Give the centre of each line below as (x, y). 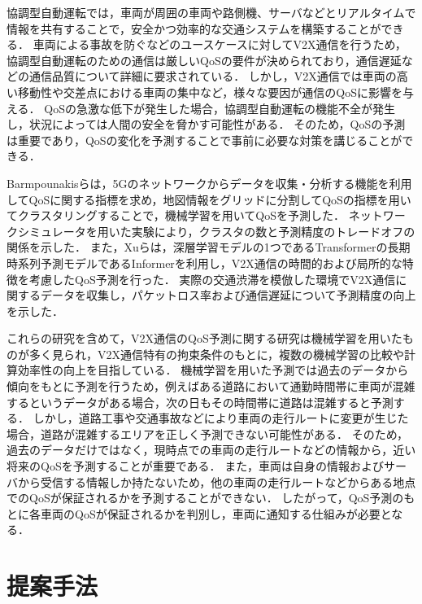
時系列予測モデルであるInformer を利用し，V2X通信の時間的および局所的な (204, 263)
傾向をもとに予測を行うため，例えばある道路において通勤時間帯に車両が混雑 (211, 386)
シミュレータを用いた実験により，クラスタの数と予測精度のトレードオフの (216, 231)
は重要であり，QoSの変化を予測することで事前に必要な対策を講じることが (204, 140)
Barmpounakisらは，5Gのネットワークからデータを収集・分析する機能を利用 (209, 183)
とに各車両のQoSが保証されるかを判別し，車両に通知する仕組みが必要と (199, 513)
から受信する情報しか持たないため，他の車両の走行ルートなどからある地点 (217, 481)
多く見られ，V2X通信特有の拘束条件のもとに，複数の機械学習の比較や (217, 354)
